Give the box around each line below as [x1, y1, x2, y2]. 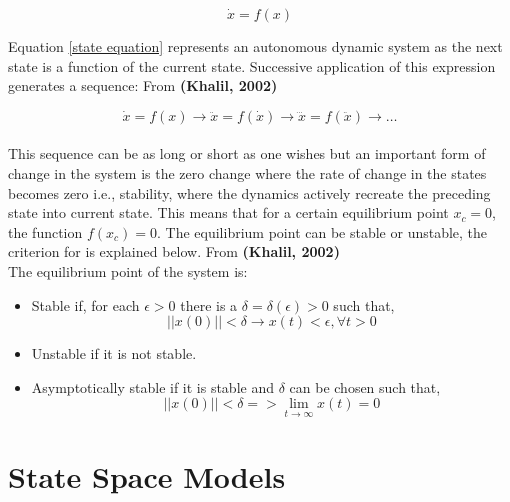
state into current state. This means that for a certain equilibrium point [8, 202, 449, 223]
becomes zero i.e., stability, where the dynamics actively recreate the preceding [8, 182, 491, 203]
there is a [180, 294, 238, 315]
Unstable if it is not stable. [31, 343, 197, 364]
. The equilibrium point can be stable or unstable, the [157, 221, 488, 242]
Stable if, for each [31, 294, 140, 315]
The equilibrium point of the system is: [8, 260, 248, 281]
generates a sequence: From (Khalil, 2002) [8, 75, 278, 96]
